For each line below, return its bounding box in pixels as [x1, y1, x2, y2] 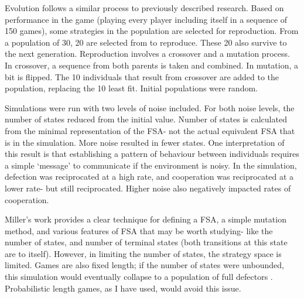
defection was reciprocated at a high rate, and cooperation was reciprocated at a [5, 170, 294, 183]
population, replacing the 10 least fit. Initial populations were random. [5, 82, 258, 94]
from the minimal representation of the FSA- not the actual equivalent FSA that [5, 124, 295, 136]
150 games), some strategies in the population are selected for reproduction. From [5, 25, 299, 37]
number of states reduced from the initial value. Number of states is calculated [5, 113, 287, 125]
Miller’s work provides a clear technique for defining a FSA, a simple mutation [5, 213, 286, 225]
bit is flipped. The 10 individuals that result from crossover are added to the [5, 70, 279, 83]
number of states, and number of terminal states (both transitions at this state [5, 236, 288, 248]
